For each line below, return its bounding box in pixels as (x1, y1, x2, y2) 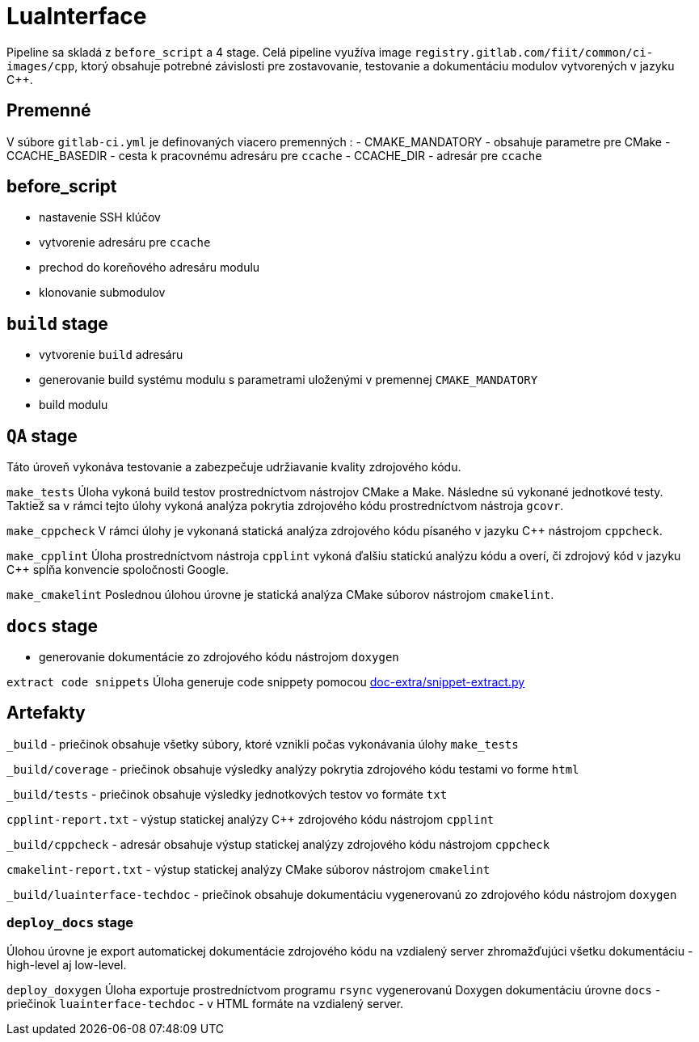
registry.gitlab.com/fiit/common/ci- (415, 45, 654, 59)
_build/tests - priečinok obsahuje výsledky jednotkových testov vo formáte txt (6, 787, 448, 801)
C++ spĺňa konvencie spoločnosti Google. (6, 563, 229, 577)
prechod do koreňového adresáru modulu (39, 260, 260, 275)
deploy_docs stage (6, 914, 134, 931)
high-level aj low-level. (6, 957, 127, 972)
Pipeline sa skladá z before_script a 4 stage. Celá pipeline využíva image (6, 44, 412, 59)
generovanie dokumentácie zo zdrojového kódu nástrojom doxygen (39, 649, 399, 664)
